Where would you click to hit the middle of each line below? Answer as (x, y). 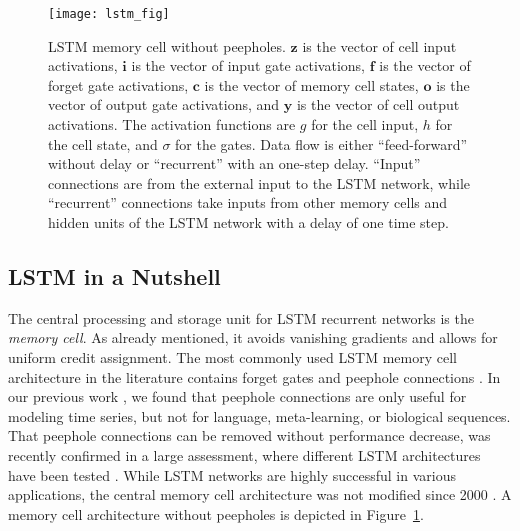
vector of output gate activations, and (164, 104)
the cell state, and (103, 143)
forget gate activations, (118, 84)
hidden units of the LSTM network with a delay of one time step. (248, 222)
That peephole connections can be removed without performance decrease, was (249, 435)
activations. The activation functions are (172, 124)
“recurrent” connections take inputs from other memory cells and (248, 202)
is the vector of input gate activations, (248, 65)
